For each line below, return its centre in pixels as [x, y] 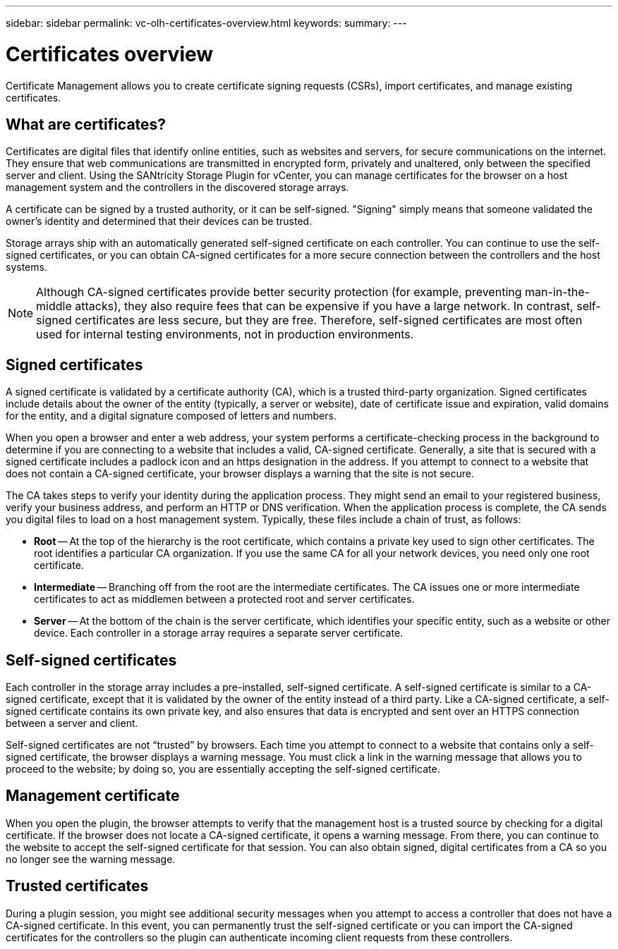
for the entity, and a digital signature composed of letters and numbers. [171, 416]
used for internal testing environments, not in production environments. [225, 335]
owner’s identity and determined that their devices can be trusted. [159, 221]
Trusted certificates [77, 886]
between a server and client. [72, 723]
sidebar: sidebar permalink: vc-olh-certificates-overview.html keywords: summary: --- [206, 23]
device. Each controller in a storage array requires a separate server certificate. [219, 633]
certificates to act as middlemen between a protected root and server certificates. [224, 599]
